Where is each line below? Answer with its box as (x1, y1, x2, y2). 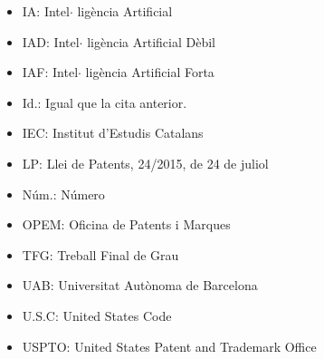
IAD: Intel (22, 32, 80, 51)
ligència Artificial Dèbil (87, 32, 215, 51)
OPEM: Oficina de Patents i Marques (22, 215, 231, 234)
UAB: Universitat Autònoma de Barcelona (22, 276, 258, 295)
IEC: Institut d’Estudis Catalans (22, 123, 204, 142)
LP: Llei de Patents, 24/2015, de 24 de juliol (22, 153, 269, 172)
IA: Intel (22, 2, 70, 20)
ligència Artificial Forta (85, 63, 214, 82)
